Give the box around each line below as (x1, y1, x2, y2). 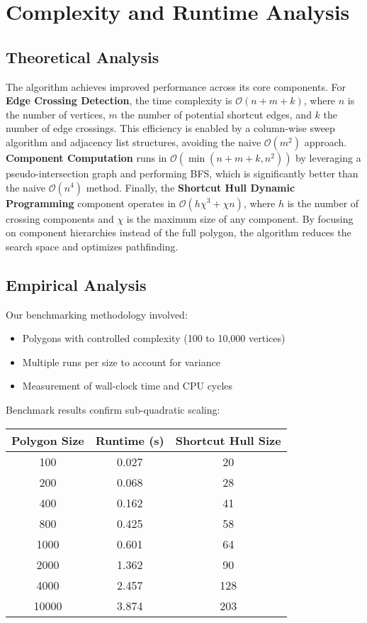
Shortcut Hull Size (175, 431, 281, 448)
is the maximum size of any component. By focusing (126, 211, 354, 226)
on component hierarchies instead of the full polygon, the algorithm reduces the (6, 225, 351, 240)
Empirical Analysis (6, 273, 147, 295)
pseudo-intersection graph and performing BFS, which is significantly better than (6, 165, 358, 180)
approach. (304, 134, 347, 149)
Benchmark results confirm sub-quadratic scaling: (6, 402, 220, 417)
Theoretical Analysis (6, 45, 159, 67)
